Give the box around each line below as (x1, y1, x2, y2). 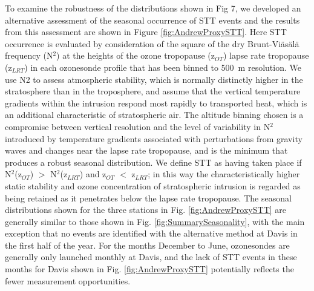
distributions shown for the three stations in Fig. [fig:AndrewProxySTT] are (5, 203, 287, 216)
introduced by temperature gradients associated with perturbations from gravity (5, 132, 303, 145)
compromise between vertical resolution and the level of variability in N (5, 120, 270, 132)
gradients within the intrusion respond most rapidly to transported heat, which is (5, 96, 307, 109)
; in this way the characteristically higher (148, 168, 300, 180)
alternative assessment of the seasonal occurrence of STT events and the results (5, 13, 300, 26)
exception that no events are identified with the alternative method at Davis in (5, 227, 298, 240)
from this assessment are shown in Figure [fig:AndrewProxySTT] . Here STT (5, 25, 287, 38)
